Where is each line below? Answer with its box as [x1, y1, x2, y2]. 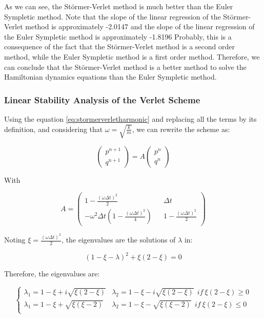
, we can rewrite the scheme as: [132, 123, 230, 134]
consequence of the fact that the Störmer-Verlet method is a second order [4, 41, 235, 52]
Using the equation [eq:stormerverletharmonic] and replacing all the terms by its [4, 113, 257, 124]
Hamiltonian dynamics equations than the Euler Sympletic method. [4, 71, 217, 82]
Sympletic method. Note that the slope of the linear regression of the [4, 11, 221, 22]
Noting [4, 234, 26, 245]
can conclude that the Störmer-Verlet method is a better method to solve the [4, 61, 247, 72]
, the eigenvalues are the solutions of [62, 234, 176, 245]
